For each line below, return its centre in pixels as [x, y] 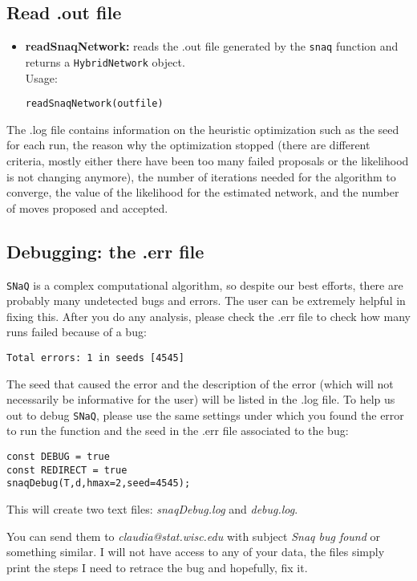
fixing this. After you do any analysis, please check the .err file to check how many [208, 316]
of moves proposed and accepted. [87, 207]
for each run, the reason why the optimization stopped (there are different [188, 145]
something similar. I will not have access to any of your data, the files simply [196, 552]
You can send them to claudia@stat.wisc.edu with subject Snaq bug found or [194, 536]
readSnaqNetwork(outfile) [94, 104]
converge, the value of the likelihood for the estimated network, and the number [203, 192]
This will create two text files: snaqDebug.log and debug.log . [152, 509]
